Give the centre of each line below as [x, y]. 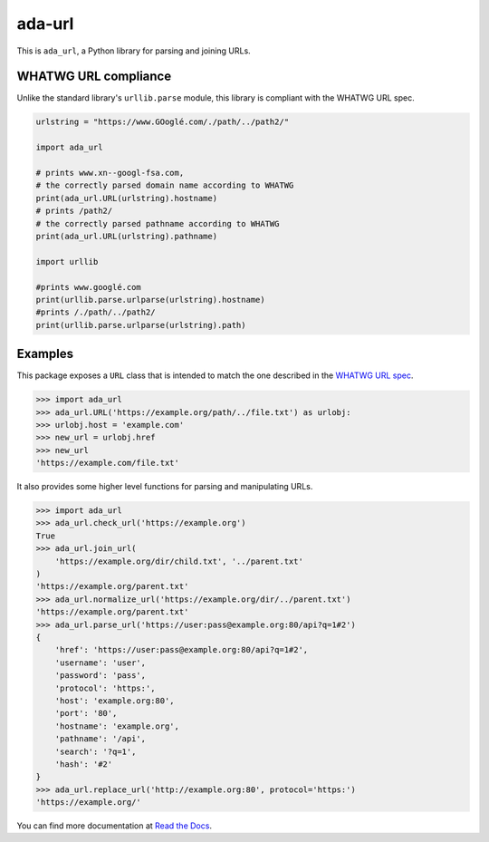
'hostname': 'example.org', [117, 726]
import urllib [67, 261]
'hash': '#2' [84, 764]
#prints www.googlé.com [89, 287]
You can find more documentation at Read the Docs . [115, 826]
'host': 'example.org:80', [115, 701]
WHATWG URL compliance [94, 77]
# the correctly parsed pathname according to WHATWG [158, 223]
